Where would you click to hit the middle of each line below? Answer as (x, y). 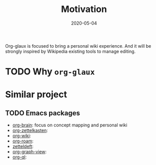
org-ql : (19, 157)
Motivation (84, 9)
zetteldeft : (23, 146)
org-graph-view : (29, 152)
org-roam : (23, 141)
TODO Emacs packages (42, 113)
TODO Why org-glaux (50, 72)
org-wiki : (22, 136)
